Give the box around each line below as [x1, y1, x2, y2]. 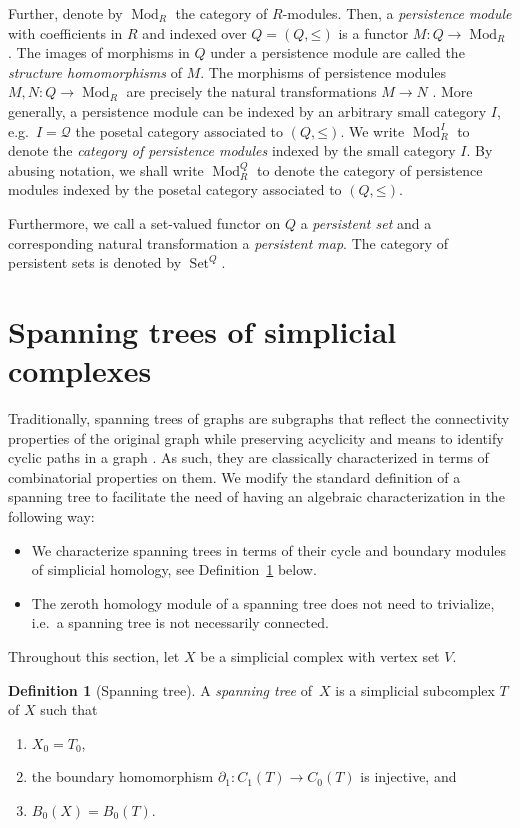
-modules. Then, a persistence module [282, 3, 512, 23]
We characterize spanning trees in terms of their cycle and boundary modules [31, 539, 507, 560]
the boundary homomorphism [31, 766, 214, 787]
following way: [8, 506, 95, 526]
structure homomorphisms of [8, 61, 182, 82]
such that [40, 699, 98, 720]
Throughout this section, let [8, 645, 180, 666]
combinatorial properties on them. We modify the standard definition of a [8, 466, 461, 487]
